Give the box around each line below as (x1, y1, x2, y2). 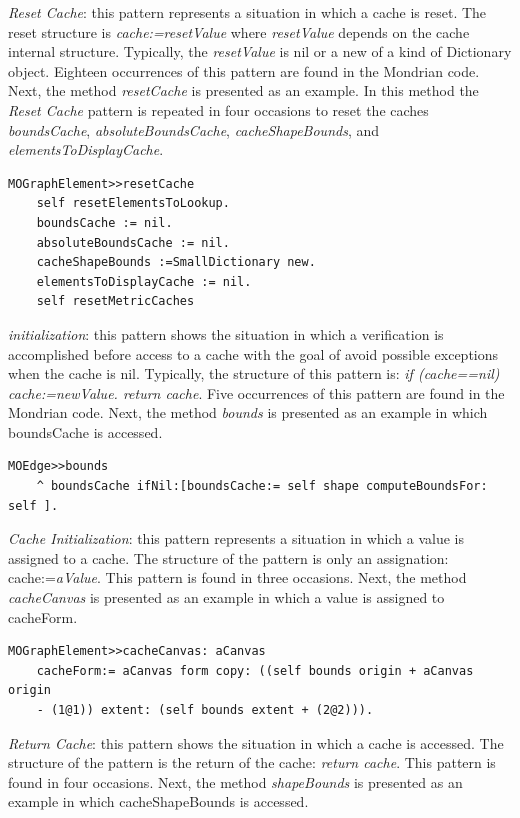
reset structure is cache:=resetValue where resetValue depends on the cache (8, 21, 470, 42)
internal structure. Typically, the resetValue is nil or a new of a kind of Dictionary (8, 41, 512, 62)
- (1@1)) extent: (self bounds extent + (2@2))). (36, 703, 374, 717)
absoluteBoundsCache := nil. (36, 235, 230, 250)
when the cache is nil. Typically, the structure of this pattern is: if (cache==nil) (8, 363, 500, 384)
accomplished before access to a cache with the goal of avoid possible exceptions (8, 343, 499, 364)
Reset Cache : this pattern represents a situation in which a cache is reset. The (8, 2, 487, 22)
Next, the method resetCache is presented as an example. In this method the (8, 80, 479, 101)
